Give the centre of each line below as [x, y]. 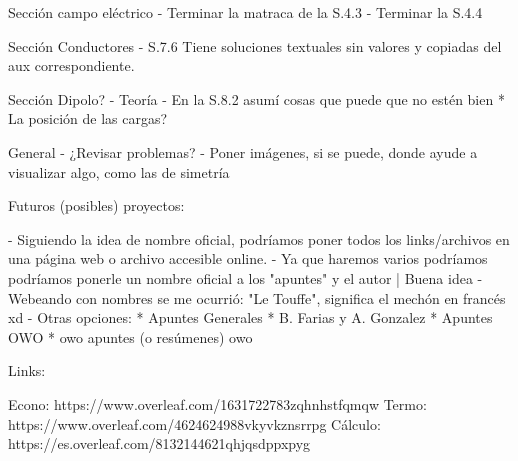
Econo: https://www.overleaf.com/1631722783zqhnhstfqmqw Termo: [217, 403]
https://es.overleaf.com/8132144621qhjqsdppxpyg [159, 443]
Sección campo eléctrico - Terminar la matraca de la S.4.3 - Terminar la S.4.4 [245, 12]
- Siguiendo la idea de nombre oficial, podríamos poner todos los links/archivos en [259, 238]
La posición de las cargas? [88, 118]
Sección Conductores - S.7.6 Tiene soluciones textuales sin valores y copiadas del [255, 45]
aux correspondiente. [71, 65]
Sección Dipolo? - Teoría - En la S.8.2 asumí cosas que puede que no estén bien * [256, 98]
